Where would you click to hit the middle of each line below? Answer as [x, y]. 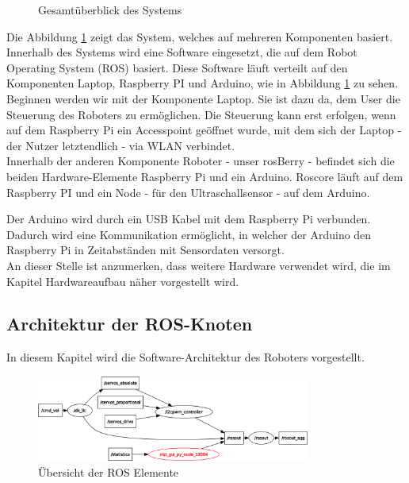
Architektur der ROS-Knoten [130, 324]
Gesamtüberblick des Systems [110, 10]
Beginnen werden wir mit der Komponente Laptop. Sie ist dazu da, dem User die [203, 98]
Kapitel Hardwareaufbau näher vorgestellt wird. [123, 281]
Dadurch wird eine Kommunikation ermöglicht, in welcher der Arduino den [189, 234]
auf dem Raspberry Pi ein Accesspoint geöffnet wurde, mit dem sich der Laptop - [204, 130]
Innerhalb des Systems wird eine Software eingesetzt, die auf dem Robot [182, 52]
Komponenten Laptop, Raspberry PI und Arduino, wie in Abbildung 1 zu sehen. [203, 83]
